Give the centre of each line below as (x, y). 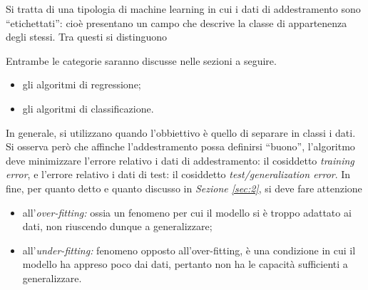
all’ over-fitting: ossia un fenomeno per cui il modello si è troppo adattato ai (187, 212)
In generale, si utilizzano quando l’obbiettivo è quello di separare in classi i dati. (181, 132)
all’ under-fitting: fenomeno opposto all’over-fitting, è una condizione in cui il (189, 250)
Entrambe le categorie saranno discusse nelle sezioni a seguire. (141, 60)
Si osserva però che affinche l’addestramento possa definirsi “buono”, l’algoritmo (180, 146)
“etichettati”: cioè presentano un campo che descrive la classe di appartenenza (177, 22)
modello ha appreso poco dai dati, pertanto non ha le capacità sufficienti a (185, 264)
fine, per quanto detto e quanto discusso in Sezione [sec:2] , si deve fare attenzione (184, 188)
